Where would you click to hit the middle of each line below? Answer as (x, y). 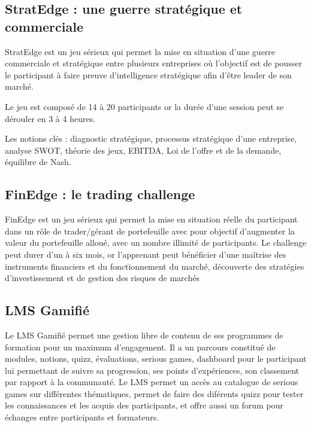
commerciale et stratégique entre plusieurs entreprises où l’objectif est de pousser (153, 63)
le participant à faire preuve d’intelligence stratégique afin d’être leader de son (148, 74)
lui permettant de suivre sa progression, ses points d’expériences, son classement (152, 370)
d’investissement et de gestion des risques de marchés (102, 278)
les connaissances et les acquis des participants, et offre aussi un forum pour (144, 405)
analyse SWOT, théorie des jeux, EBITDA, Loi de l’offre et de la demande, (143, 150)
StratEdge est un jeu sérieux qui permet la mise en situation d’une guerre (140, 51)
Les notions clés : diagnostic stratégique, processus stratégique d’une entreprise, (151, 138)
